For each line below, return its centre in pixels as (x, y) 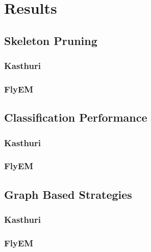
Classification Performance (76, 117)
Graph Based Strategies (68, 194)
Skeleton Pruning (51, 40)
